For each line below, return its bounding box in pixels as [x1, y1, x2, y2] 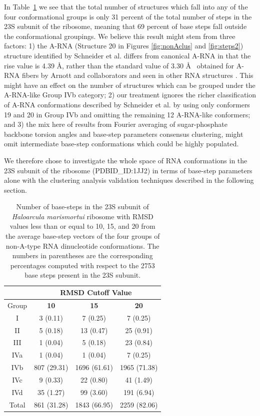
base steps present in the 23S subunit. [24, 270, 141, 280]
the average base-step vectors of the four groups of [5, 231, 160, 241]
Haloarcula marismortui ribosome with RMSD [11, 211, 153, 221]
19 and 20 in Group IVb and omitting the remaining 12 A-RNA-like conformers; [4, 109, 250, 119]
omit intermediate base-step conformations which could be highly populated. [4, 138, 239, 149]
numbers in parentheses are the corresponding [12, 250, 153, 261]
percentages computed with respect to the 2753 [10, 260, 155, 270]
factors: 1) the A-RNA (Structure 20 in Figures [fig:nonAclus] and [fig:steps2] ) [4, 40, 243, 51]
